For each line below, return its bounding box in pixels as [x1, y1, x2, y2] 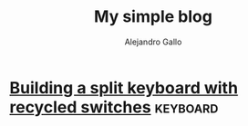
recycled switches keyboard [9, 97, 219, 117]
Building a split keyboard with [9, 77, 239, 98]
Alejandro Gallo [124, 36, 182, 47]
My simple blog [94, 6, 212, 27]
